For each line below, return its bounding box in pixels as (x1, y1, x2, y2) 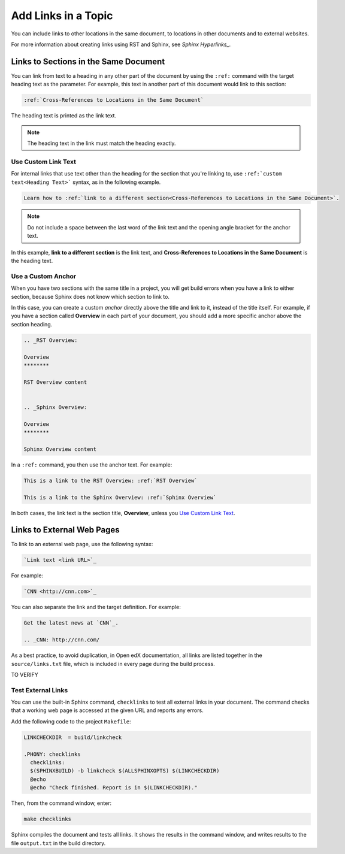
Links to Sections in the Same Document (11, 56, 165, 66)
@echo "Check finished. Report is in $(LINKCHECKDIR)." (30, 785, 198, 791)
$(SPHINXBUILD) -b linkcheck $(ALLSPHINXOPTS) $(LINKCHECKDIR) (30, 767, 220, 774)
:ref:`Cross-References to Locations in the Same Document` (23, 96, 204, 104)
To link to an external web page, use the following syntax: (11, 541, 153, 548)
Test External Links (11, 686, 68, 694)
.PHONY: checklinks (23, 750, 81, 758)
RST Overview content (23, 378, 87, 386)
